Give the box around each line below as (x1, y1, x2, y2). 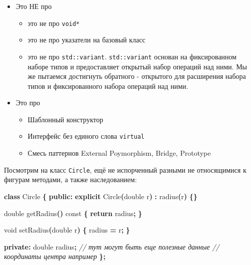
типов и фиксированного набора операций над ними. (27, 80, 189, 91)
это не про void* (27, 17, 80, 28)
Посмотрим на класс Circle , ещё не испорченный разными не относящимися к (4, 164, 247, 175)
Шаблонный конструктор (27, 114, 103, 124)
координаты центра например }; (4, 251, 106, 262)
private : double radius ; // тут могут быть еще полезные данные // (4, 241, 220, 252)
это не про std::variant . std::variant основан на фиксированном (27, 51, 237, 61)
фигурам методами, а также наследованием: (4, 174, 137, 185)
